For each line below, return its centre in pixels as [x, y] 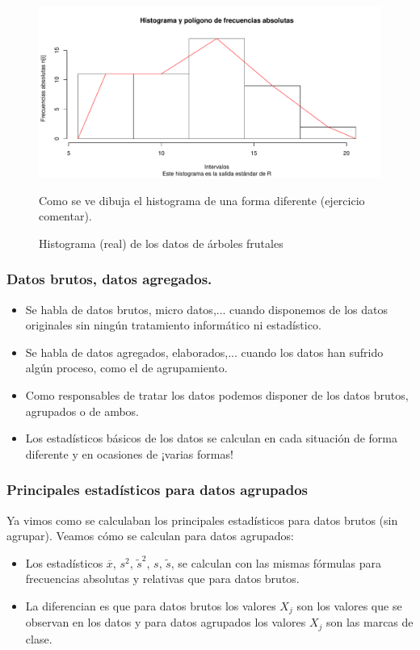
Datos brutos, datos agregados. [109, 279]
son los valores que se [349, 605]
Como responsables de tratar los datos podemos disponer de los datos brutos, [217, 394]
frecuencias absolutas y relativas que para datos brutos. [162, 579]
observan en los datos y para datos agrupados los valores [166, 622]
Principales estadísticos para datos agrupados [157, 490]
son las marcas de [370, 622]
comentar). [65, 216]
